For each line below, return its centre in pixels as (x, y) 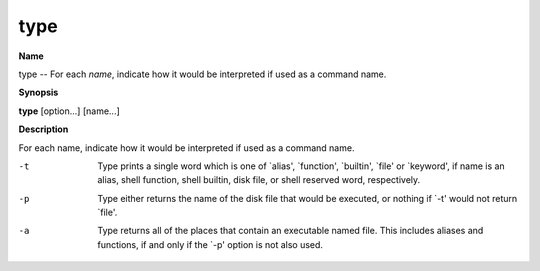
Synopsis (38, 92)
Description (43, 129)
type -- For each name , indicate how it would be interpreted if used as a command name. (202, 74)
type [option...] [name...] (69, 111)
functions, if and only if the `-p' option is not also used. (210, 244)
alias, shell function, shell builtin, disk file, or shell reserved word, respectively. (259, 180)
